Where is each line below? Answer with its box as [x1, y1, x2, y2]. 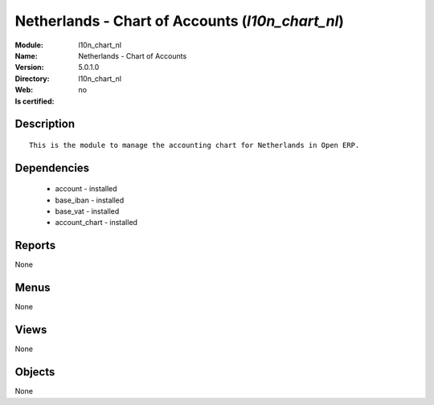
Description [14, 117, 76, 131]
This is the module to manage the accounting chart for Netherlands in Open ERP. [29, 141, 360, 149]
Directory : [14, 73, 50, 84]
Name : [14, 51, 38, 60]
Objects [14, 366, 55, 379]
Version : [14, 63, 44, 72]
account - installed [55, 184, 117, 194]
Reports [14, 239, 56, 252]
